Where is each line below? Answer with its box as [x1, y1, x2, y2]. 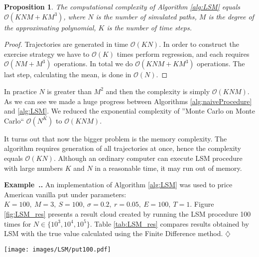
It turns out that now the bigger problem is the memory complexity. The [4, 133, 227, 143]
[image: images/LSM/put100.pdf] [4, 246, 111, 253]
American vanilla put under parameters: [4, 189, 127, 199]
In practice [4, 86, 37, 96]
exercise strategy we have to [4, 48, 90, 59]
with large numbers [4, 162, 63, 173]
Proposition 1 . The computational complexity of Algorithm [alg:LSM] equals [4, 1, 241, 11]
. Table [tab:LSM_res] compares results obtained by [90, 218, 249, 229]
